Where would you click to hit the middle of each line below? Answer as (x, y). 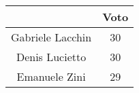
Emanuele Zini (51, 76)
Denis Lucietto (51, 57)
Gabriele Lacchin (51, 37)
